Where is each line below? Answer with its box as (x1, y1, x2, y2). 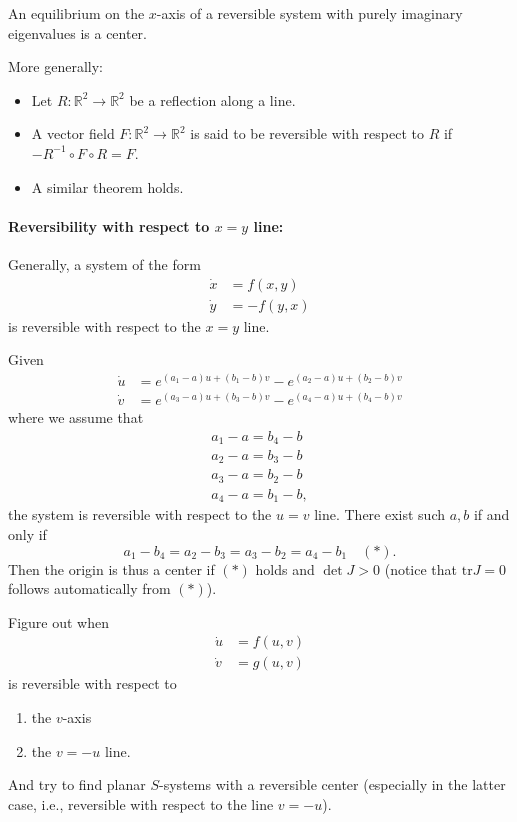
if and (473, 504, 510, 525)
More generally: (8, 56, 103, 77)
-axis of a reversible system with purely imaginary (156, 3, 463, 23)
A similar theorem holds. (31, 176, 184, 197)
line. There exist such (314, 504, 445, 525)
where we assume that (8, 406, 144, 427)
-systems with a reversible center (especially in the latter (159, 774, 506, 795)
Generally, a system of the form (8, 253, 201, 274)
